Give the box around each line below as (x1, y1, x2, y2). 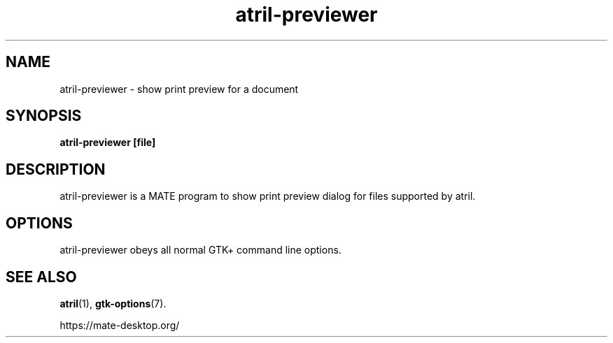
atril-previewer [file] (59, 136, 156, 149)
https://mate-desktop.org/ (59, 319, 180, 331)
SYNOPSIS (6, 107, 82, 125)
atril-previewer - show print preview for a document (59, 82, 299, 95)
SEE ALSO (6, 268, 77, 286)
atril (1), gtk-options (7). (59, 297, 167, 309)
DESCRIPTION (6, 160, 106, 178)
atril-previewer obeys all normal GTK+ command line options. (59, 244, 341, 256)
